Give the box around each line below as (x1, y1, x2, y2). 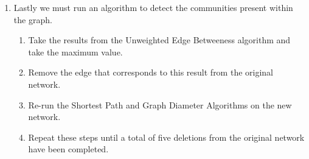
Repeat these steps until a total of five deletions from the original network (28, 130, 305, 143)
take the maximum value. (28, 45, 123, 58)
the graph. (13, 13, 52, 26)
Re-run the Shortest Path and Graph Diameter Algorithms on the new (28, 98, 292, 111)
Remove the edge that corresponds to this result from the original (28, 66, 273, 79)
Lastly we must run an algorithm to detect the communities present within (13, 1, 293, 13)
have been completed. (28, 143, 109, 155)
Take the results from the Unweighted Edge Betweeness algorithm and (28, 34, 291, 46)
